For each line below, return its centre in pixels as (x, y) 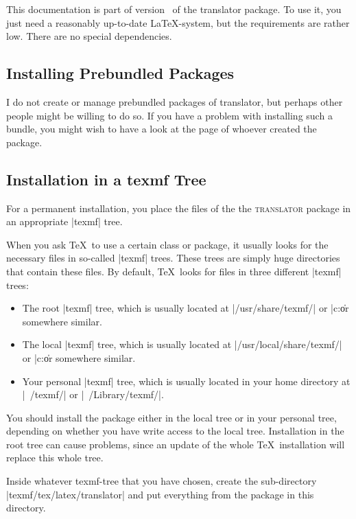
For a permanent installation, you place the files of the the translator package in (179, 208)
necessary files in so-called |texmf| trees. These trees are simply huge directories (173, 258)
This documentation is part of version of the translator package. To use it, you (174, 9)
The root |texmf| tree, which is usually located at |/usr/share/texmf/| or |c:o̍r (186, 308)
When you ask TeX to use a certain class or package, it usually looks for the (167, 244)
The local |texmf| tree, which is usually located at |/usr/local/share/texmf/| (182, 344)
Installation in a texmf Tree (106, 179)
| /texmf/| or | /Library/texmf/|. (93, 394)
